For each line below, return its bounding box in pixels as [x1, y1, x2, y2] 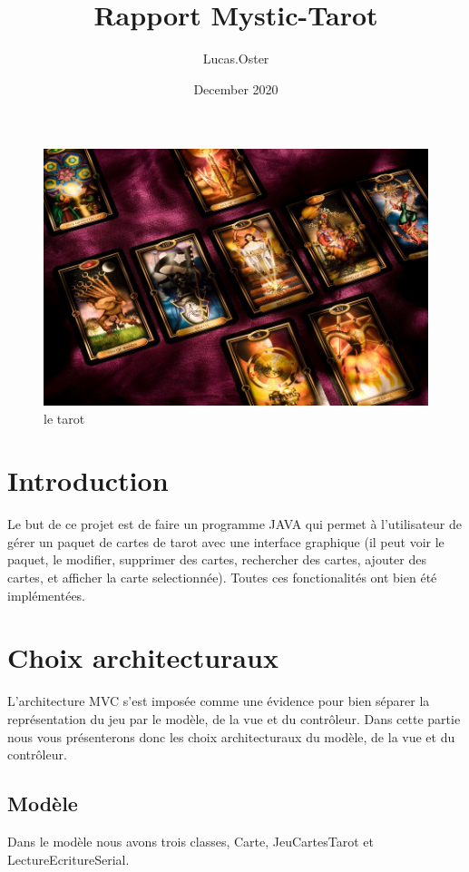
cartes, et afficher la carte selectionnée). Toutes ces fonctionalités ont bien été [7, 568, 437, 587]
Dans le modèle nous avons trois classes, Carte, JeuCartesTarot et [7, 831, 374, 850]
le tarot [44, 408, 85, 427]
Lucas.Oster [202, 49, 269, 68]
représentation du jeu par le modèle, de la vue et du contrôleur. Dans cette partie [7, 709, 461, 728]
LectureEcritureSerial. [7, 849, 130, 868]
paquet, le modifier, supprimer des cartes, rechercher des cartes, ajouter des [7, 550, 426, 569]
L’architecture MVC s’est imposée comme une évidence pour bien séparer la [7, 691, 430, 710]
